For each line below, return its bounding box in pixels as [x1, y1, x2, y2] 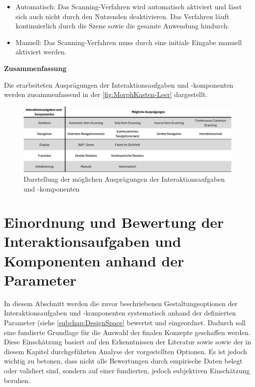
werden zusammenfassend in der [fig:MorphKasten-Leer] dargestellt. [4, 89, 207, 99]
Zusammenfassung [4, 63, 67, 73]
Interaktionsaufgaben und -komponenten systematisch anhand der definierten [4, 308, 236, 318]
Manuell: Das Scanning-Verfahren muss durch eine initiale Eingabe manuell [15, 37, 242, 47]
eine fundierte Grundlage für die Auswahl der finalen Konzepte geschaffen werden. [4, 327, 251, 337]
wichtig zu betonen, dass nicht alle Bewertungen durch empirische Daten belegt [4, 356, 243, 366]
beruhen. [4, 375, 30, 385]
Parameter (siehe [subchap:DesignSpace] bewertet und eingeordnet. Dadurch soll [4, 317, 246, 327]
